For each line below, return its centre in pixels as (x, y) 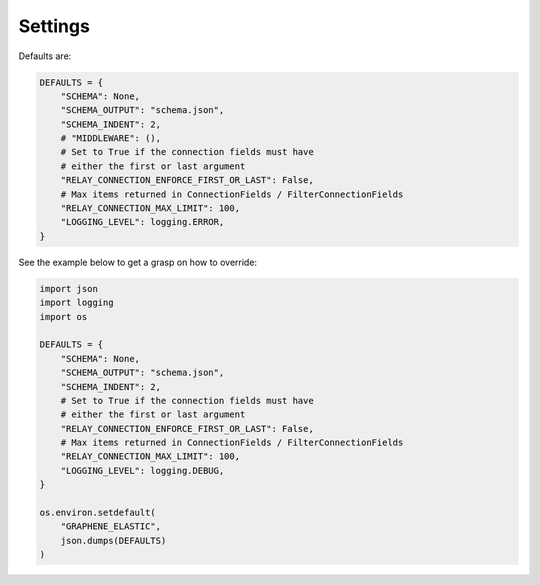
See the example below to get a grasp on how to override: (138, 262)
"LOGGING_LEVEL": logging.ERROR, (142, 222)
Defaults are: (45, 56)
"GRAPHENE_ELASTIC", (111, 526)
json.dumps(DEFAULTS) (113, 540)
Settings (54, 26)
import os (63, 316)
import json (69, 288)
